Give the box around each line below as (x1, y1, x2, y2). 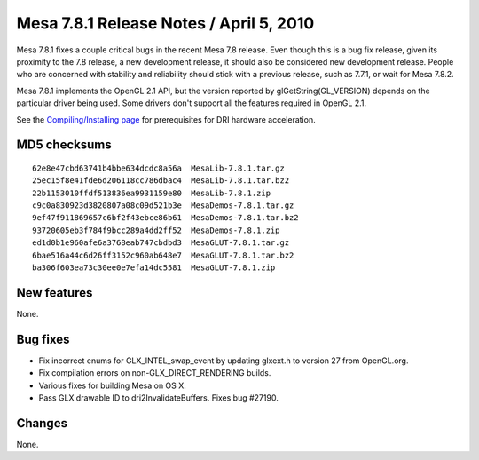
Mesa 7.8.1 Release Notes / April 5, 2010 (16, 13, 315, 33)
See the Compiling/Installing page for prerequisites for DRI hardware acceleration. (16, 114, 316, 124)
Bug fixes (16, 331, 70, 346)
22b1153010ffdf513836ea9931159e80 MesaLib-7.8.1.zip (32, 187, 271, 198)
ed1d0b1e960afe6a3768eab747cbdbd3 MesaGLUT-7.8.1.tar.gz (32, 238, 290, 248)
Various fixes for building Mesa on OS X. (38, 380, 186, 391)
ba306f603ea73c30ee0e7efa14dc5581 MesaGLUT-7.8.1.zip (32, 263, 276, 273)
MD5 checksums (16, 138, 113, 153)
